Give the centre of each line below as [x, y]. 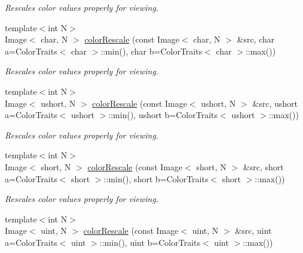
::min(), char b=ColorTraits [151, 51]
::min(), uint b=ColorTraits [150, 242]
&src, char [256, 39]
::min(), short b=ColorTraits [156, 178]
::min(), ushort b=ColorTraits [163, 115]
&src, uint [253, 231]
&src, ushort [275, 103]
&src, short [263, 166]
